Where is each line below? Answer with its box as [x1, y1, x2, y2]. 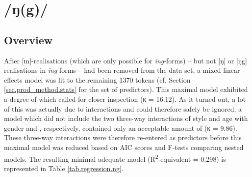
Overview [4, 32, 53, 47]
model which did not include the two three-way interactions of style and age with [4, 113, 248, 123]
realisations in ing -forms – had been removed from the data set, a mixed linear [4, 65, 240, 75]
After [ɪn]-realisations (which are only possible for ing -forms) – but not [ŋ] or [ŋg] [4, 55, 247, 65]
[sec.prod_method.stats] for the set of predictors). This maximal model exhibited [4, 84, 248, 94]
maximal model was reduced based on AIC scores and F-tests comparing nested [4, 142, 244, 152]
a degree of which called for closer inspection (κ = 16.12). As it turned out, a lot [4, 93, 246, 104]
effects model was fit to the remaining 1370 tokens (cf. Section [4, 74, 191, 85]
